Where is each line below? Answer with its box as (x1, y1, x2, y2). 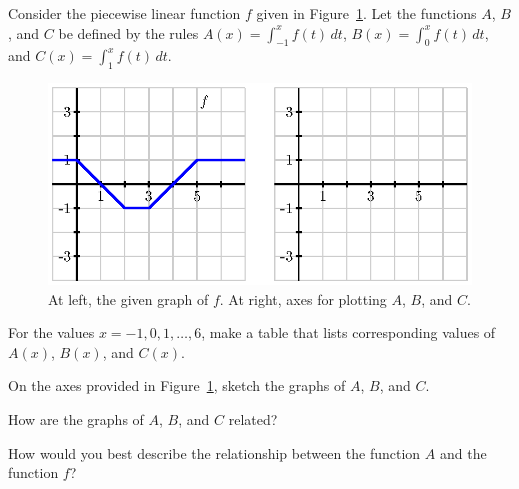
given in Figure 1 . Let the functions (256, 3, 477, 23)
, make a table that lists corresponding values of (201, 322, 496, 343)
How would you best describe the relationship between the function (8, 442, 421, 463)
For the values (8, 322, 95, 343)
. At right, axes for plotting (219, 288, 387, 309)
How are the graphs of (8, 409, 144, 430)
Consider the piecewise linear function (8, 3, 241, 23)
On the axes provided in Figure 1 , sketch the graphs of (8, 375, 346, 396)
